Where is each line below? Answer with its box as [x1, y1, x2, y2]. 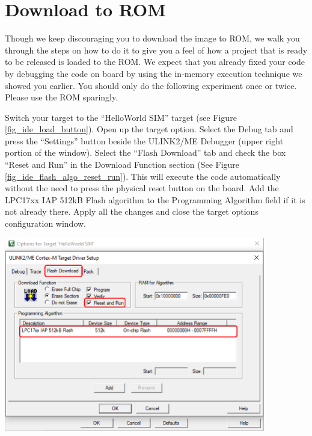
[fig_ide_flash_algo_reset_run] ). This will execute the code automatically [5, 170, 281, 182]
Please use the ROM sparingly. [5, 91, 118, 103]
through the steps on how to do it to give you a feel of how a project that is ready [5, 43, 308, 56]
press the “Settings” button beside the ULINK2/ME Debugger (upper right [5, 134, 284, 147]
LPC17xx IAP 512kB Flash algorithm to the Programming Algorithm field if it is [5, 193, 305, 206]
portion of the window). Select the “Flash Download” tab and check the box [5, 146, 286, 159]
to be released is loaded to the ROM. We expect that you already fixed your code [5, 55, 305, 68]
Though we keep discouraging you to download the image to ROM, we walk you [5, 32, 300, 45]
